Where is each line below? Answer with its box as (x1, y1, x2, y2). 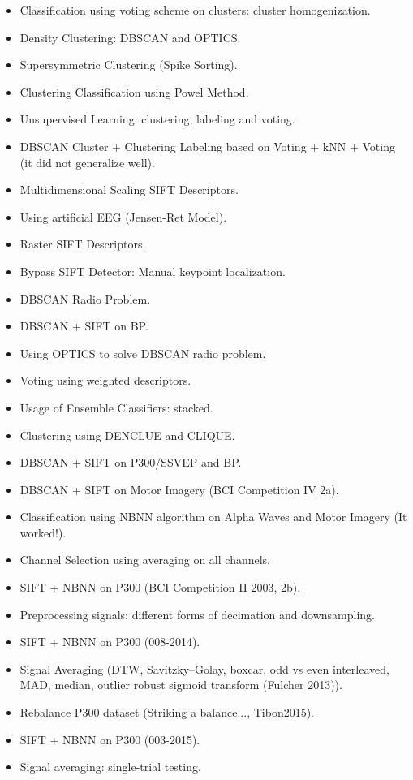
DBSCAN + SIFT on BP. (19, 317, 148, 334)
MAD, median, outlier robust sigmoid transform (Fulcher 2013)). (19, 676, 342, 693)
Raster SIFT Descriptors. (19, 235, 146, 252)
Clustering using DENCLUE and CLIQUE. (19, 426, 235, 443)
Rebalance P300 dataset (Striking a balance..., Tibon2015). (19, 704, 315, 721)
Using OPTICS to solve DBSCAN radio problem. (19, 344, 266, 361)
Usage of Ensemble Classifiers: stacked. (19, 399, 213, 416)
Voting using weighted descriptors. (19, 372, 191, 389)
